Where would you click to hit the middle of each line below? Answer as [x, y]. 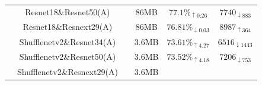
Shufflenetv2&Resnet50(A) [68, 57]
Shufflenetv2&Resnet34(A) [68, 41]
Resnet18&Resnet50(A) [68, 12]
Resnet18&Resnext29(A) [68, 27]
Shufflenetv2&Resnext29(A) [68, 71]
